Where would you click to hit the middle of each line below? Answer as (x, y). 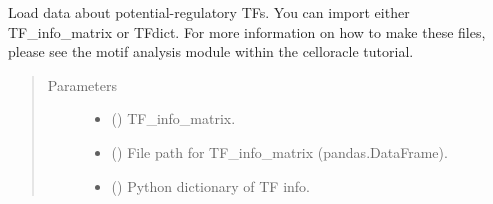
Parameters (82, 84)
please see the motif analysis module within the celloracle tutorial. (211, 51)
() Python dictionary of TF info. (211, 185)
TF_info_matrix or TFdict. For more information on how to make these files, (247, 31)
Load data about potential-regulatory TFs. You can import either (209, 12)
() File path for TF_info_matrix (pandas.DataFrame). (279, 151)
